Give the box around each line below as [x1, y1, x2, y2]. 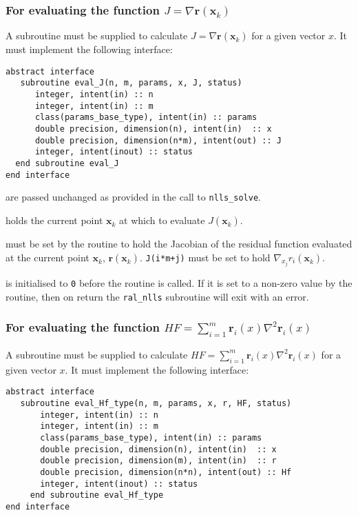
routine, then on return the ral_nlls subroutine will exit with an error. [6, 289, 309, 303]
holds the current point [6, 213, 103, 228]
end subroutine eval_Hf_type [30, 490, 164, 501]
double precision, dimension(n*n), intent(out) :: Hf [40, 467, 292, 477]
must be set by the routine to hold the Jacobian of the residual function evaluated [6, 236, 352, 251]
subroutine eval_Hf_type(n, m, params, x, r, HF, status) [20, 398, 292, 408]
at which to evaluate [119, 213, 205, 228]
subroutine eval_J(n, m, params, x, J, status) [20, 78, 242, 88]
